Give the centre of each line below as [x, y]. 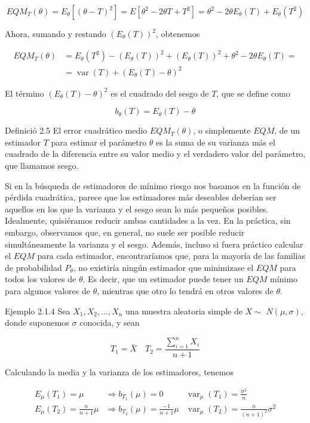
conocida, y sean [110, 322]
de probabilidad [33, 267]
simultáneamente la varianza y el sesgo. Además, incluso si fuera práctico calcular [154, 244]
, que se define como [253, 93]
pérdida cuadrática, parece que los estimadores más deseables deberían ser [141, 197]
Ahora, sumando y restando [56, 33]
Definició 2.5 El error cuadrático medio [76, 130]
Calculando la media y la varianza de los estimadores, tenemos [119, 372]
